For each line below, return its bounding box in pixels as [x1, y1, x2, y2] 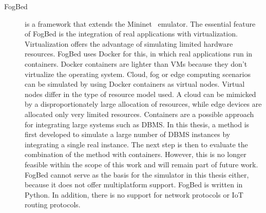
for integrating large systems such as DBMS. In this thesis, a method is [25, 119, 250, 129]
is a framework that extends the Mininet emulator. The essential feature [25, 18, 256, 29]
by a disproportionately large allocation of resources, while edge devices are [25, 99, 262, 109]
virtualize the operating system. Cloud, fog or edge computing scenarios [25, 68, 251, 79]
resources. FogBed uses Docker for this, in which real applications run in [25, 48, 253, 59]
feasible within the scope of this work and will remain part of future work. [25, 159, 258, 169]
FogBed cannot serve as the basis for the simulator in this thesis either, [25, 169, 249, 180]
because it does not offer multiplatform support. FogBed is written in [25, 179, 243, 190]
